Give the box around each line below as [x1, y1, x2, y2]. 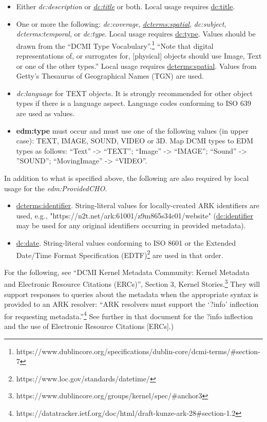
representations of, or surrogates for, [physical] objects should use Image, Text [16, 50, 262, 61]
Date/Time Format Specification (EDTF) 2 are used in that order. [16, 248, 223, 260]
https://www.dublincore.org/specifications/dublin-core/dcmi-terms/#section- [16, 345, 260, 356]
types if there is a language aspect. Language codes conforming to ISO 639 [16, 98, 251, 108]
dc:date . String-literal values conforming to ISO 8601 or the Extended [16, 237, 236, 248]
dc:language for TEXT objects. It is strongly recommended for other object [16, 87, 253, 98]
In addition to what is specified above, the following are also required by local [4, 172, 249, 183]
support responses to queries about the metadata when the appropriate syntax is [4, 288, 259, 299]
